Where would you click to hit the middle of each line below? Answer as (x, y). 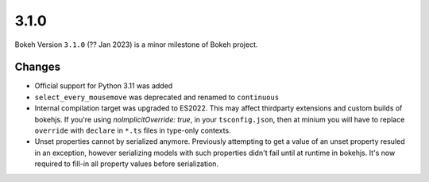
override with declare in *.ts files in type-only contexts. (133, 130)
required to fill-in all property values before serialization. (126, 164)
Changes (38, 67)
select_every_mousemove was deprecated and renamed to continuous (157, 97)
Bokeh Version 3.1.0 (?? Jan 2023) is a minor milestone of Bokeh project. (136, 45)
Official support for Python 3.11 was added (104, 86)
